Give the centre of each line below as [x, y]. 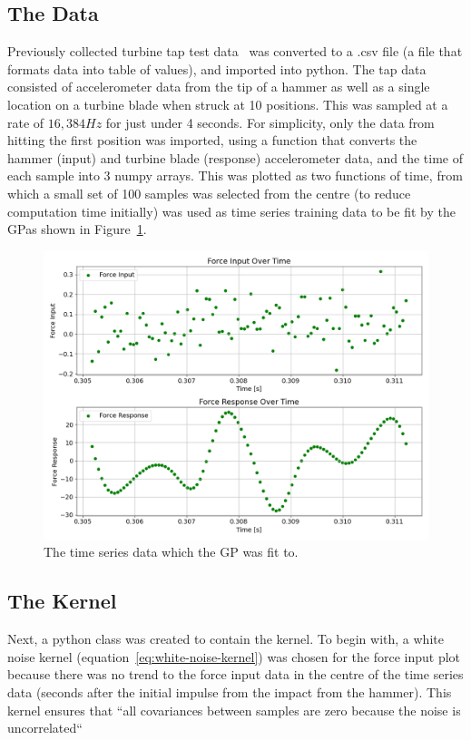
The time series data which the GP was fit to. [171, 552]
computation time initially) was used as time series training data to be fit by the [231, 211]
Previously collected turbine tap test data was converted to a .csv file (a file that [235, 51]
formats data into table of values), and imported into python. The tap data [217, 68]
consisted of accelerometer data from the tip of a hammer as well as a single [219, 87]
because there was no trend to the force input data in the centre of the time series [235, 674]
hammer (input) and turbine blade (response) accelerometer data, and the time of [235, 157]
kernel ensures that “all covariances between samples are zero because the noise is [234, 710]
